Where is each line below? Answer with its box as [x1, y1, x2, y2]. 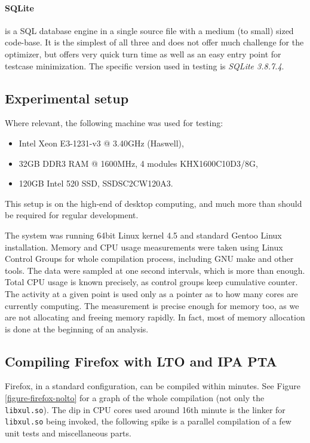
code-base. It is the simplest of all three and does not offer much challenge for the [5, 36, 304, 48]
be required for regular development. [5, 209, 139, 221]
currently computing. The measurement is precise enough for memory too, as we [5, 299, 299, 311]
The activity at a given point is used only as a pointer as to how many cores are [5, 287, 298, 300]
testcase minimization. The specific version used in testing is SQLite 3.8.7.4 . [5, 59, 284, 72]
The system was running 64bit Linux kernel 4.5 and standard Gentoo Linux [5, 228, 282, 241]
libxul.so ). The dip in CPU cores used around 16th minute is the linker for [5, 403, 286, 415]
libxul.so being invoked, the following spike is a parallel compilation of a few [5, 415, 291, 427]
